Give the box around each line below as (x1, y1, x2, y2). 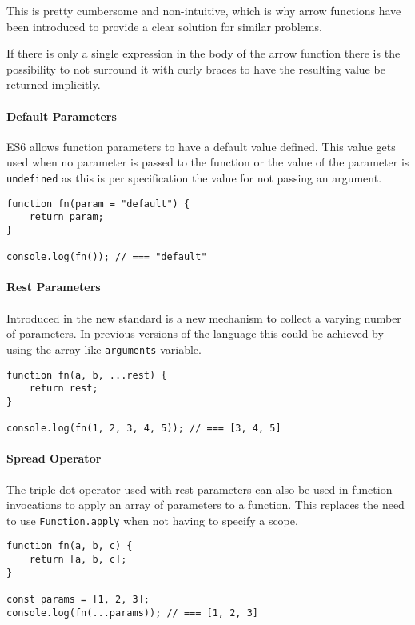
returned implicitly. (6, 76, 101, 93)
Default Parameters (6, 107, 117, 124)
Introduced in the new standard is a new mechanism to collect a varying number (6, 309, 401, 326)
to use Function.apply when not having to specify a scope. (6, 511, 298, 528)
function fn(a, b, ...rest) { (6, 369, 167, 381)
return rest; (29, 383, 98, 395)
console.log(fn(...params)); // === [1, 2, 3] (6, 607, 258, 619)
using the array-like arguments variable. (6, 340, 202, 357)
